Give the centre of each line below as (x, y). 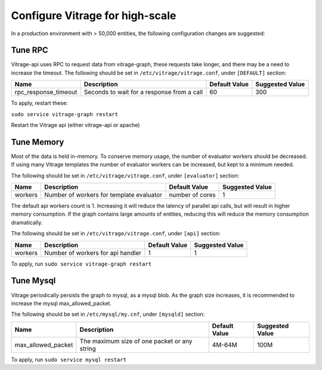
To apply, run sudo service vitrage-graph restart (81, 264)
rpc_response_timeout (46, 92)
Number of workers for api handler (93, 253)
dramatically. (27, 222)
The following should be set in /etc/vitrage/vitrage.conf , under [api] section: (116, 234)
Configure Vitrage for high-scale (94, 15)
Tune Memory (38, 142)
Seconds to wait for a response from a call (143, 92)
